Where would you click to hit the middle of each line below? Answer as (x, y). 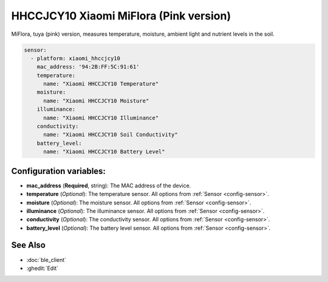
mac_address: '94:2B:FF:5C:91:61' (88, 67)
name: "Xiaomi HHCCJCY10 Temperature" (101, 84)
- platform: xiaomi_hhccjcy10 (76, 58)
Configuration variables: (59, 171)
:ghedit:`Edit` (43, 268)
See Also (28, 245)
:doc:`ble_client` (46, 260)
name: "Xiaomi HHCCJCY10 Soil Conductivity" (111, 135)
